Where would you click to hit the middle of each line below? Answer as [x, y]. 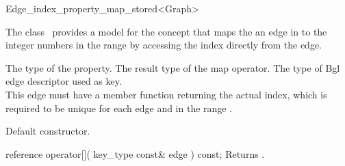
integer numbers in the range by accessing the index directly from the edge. [164, 45]
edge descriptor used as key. [64, 81]
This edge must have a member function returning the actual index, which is [166, 94]
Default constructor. [48, 131]
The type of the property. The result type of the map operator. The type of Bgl [173, 67]
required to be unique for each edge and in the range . [119, 108]
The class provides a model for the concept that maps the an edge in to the [166, 31]
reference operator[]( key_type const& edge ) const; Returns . [135, 153]
